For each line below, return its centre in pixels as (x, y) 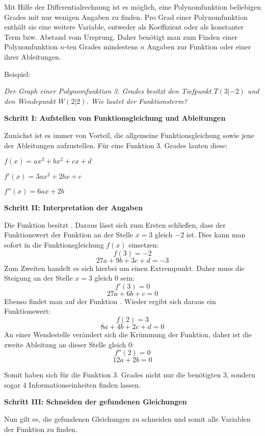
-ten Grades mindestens (101, 47)
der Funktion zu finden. (41, 429)
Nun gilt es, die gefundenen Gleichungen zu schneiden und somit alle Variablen (127, 419)
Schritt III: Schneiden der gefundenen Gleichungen (96, 402)
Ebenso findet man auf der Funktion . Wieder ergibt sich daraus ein (110, 301)
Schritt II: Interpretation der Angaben (74, 208)
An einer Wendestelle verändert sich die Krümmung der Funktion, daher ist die (128, 334)
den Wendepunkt (30, 101)
